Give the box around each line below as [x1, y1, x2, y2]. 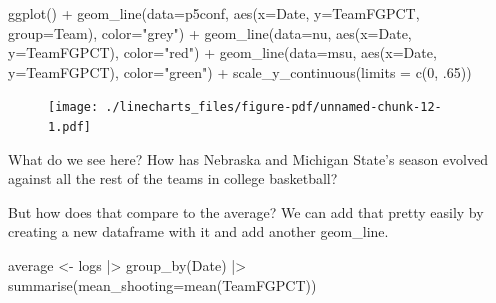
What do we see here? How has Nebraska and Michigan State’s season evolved [8, 148, 488, 169]
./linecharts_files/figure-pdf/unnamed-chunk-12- [105, 100, 442, 115]
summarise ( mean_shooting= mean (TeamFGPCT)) [8, 274, 317, 295]
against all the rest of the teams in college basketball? [8, 168, 338, 189]
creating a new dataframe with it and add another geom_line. [8, 221, 389, 242]
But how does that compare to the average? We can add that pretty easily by [8, 201, 484, 222]
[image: [48, 100, 99, 115]
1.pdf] [48, 120, 91, 135]
